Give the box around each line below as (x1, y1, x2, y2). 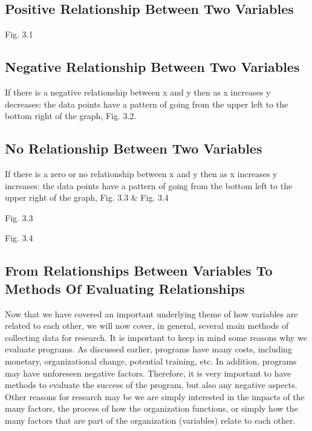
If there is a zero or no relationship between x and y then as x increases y (5, 167, 278, 180)
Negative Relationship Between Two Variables (5, 57, 300, 76)
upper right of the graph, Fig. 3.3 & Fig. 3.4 (5, 191, 169, 204)
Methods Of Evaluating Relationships (5, 279, 245, 297)
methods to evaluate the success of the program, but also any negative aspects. (5, 378, 297, 391)
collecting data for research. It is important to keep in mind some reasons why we (5, 331, 307, 343)
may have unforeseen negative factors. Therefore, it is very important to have (5, 366, 291, 379)
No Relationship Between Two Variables (5, 139, 262, 158)
